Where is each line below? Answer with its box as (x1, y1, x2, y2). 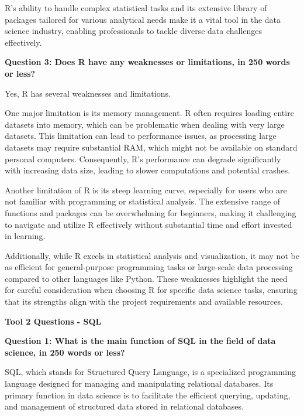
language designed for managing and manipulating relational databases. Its (5, 377, 274, 390)
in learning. (5, 230, 46, 242)
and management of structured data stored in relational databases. (5, 400, 244, 412)
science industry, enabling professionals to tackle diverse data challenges (5, 25, 262, 37)
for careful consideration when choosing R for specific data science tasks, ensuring (5, 284, 298, 296)
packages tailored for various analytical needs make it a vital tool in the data (5, 13, 281, 25)
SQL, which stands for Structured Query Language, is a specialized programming (5, 366, 296, 378)
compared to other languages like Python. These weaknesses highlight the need (5, 272, 288, 284)
